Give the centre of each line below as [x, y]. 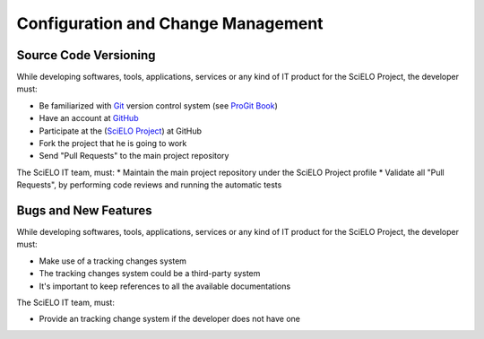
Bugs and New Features [84, 210]
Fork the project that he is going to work [113, 143]
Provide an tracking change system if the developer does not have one [169, 319]
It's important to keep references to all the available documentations [165, 286]
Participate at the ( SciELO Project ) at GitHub [120, 131]
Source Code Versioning [86, 55]
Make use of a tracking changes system [113, 261]
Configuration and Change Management [170, 23]
